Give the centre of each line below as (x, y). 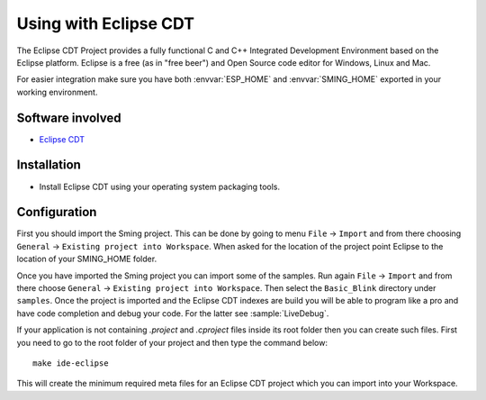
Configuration (57, 212)
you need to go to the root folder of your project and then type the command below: (172, 342)
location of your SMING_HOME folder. (87, 259)
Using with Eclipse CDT (106, 23)
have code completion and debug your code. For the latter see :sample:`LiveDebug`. (173, 313)
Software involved (69, 118)
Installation (49, 165)
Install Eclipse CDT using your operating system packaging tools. (160, 186)
